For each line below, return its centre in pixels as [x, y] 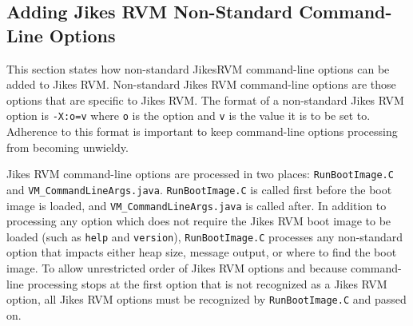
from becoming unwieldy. [68, 147]
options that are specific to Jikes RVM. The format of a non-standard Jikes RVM [205, 99]
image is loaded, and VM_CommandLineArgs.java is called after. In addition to [197, 205]
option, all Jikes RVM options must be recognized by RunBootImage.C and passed [206, 299]
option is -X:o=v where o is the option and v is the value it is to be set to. [189, 115]
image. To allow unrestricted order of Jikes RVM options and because [177, 268]
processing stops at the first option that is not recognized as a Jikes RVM [207, 283]
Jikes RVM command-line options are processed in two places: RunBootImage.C [200, 174]
